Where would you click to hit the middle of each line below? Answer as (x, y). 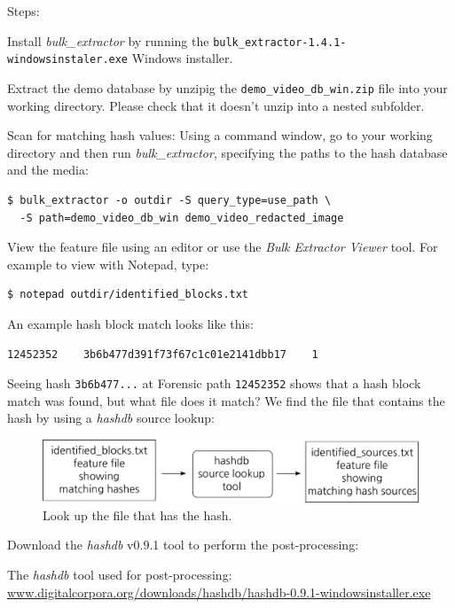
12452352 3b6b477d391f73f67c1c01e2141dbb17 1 (163, 354)
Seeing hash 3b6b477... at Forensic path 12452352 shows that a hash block (214, 383)
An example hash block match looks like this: (130, 323)
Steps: (24, 11)
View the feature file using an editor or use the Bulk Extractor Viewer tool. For (223, 247)
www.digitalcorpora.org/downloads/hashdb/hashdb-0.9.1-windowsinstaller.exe (219, 592)
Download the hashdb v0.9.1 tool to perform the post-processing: (183, 545)
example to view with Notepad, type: (108, 264)
